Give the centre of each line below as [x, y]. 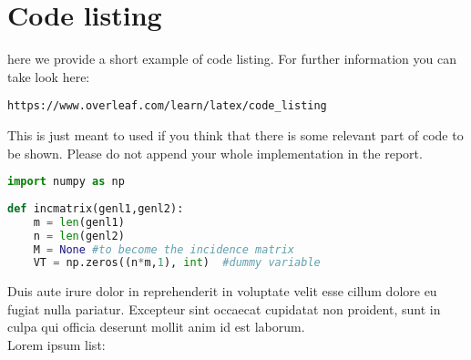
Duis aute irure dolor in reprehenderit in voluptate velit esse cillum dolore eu [222, 291]
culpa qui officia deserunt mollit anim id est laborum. [156, 327]
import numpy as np [66, 182]
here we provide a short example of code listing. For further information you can [232, 59]
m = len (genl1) [79, 222]
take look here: [49, 76]
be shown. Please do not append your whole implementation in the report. [215, 153]
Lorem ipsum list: [56, 345]
